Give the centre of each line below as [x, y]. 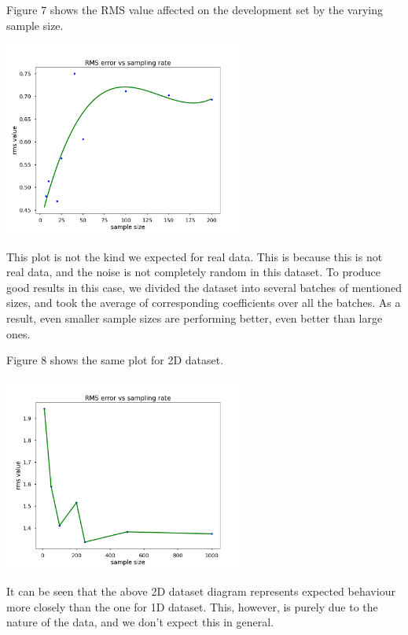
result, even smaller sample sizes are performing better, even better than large [195, 318]
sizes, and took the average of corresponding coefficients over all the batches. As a [204, 303]
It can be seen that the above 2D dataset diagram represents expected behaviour [201, 591]
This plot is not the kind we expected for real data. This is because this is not [195, 256]
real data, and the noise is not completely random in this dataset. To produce [194, 272]
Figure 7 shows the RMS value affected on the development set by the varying [195, 9]
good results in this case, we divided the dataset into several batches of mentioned [204, 287]
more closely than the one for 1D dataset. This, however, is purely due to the [192, 606]
